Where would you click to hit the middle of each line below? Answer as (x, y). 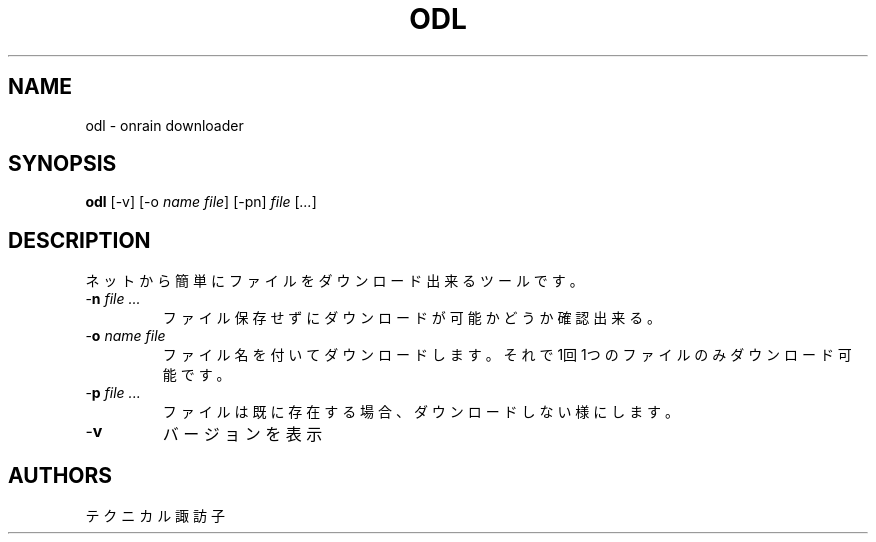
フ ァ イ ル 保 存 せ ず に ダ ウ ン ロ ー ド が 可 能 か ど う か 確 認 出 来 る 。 (412, 318)
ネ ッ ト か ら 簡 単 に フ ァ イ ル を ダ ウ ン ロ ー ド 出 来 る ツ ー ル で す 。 (334, 281)
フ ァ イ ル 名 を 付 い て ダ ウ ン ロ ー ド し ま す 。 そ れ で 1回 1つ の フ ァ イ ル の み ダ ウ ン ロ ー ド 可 (507, 355)
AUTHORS (60, 475)
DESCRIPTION (79, 240)
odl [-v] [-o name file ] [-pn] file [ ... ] (201, 202)
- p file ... (113, 393)
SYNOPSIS (62, 164)
